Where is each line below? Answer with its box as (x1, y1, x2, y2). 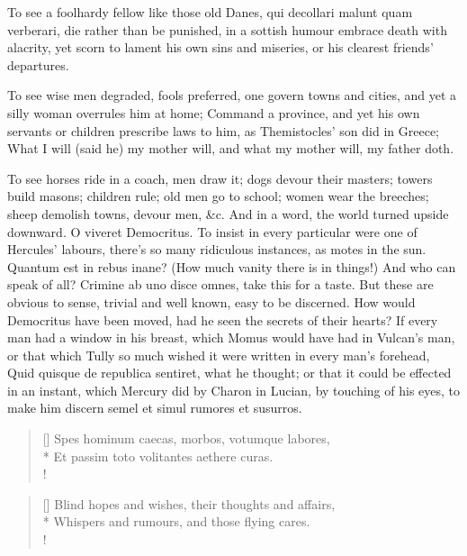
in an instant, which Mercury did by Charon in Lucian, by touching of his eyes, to (7, 380, 461, 399)
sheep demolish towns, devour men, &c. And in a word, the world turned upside (7, 204, 449, 223)
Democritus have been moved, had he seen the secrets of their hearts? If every (7, 310, 438, 329)
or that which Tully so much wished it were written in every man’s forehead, (7, 345, 430, 364)
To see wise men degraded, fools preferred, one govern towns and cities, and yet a (7, 86, 457, 105)
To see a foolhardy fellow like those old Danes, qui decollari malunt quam (7, 3, 413, 21)
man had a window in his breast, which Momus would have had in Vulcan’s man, (7, 328, 455, 347)
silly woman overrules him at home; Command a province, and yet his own (7, 103, 420, 122)
